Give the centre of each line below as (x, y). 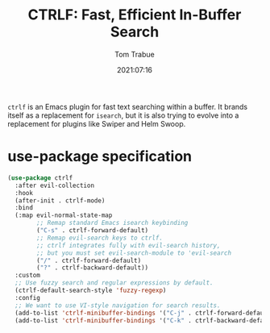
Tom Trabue (135, 54)
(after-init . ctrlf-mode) (60, 200)
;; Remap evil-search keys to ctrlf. (100, 238)
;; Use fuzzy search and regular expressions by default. (114, 283)
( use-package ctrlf (40, 178)
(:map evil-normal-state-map (64, 215)
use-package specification (100, 157)
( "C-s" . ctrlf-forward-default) (93, 231)
